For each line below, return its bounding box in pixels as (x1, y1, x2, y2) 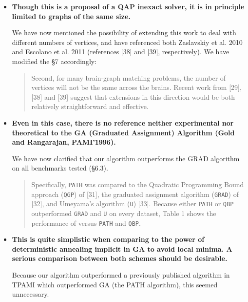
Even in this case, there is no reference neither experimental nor (12, 117, 234, 128)
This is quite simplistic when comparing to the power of (12, 234, 205, 244)
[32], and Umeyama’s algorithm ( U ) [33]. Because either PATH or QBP (31, 198, 234, 209)
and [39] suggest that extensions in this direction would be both (44, 91, 235, 102)
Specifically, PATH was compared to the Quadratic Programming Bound (31, 179, 244, 189)
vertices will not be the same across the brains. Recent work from (31, 82, 227, 92)
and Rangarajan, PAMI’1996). (12, 137, 116, 147)
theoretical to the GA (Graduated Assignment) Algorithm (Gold (12, 127, 235, 137)
